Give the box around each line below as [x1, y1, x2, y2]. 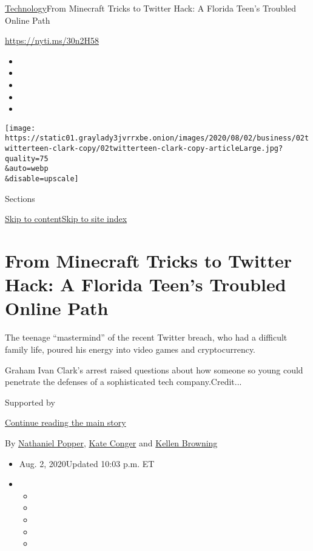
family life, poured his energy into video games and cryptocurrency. [5, 342, 255, 355]
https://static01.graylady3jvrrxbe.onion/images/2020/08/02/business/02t [5, 134, 309, 143]
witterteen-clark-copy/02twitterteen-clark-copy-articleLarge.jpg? [5, 144, 283, 153]
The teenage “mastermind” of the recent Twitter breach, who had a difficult [5, 331, 288, 344]
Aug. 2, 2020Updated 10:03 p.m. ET [19, 457, 155, 470]
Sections [5, 192, 35, 204]
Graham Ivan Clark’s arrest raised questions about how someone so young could [5, 363, 303, 376]
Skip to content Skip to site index [5, 212, 127, 225]
